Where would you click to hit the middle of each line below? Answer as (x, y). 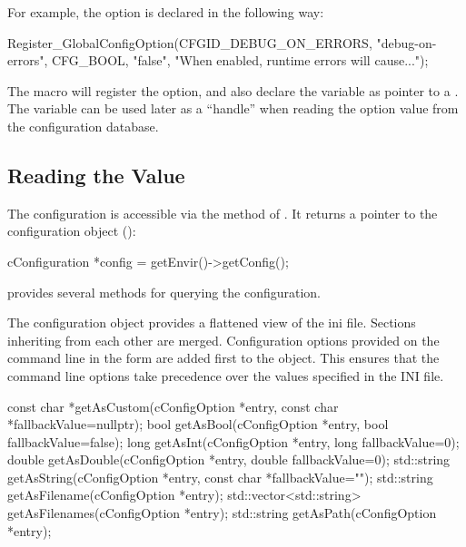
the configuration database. (83, 126)
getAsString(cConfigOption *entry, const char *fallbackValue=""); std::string (220, 477)
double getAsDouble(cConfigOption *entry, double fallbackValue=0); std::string (229, 459)
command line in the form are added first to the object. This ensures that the (223, 358)
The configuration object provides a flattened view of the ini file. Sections (212, 322)
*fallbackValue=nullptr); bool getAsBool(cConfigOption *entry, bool (198, 424)
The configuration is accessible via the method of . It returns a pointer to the (223, 213)
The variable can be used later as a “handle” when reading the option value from (233, 108)
